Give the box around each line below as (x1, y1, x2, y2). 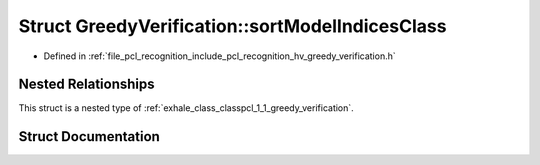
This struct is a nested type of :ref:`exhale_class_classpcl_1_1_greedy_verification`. (18, 102, 354, 114)
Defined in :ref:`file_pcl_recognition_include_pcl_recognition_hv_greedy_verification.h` (43, 50, 396, 62)
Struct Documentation (18, 128, 160, 145)
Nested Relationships (18, 76, 155, 93)
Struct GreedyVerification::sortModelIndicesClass (18, 15, 447, 37)
